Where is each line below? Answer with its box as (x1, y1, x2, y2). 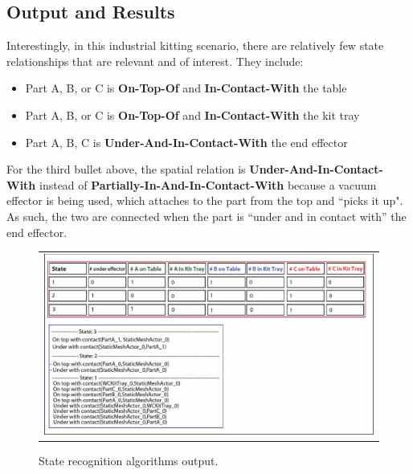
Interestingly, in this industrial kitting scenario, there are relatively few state (6, 37, 384, 54)
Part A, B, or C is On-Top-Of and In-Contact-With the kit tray (25, 106, 360, 123)
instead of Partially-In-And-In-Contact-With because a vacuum (39, 176, 377, 193)
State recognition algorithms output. (39, 452, 219, 469)
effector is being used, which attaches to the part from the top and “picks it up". (6, 192, 403, 209)
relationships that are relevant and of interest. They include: (6, 52, 304, 69)
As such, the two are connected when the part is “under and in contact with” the (6, 207, 407, 224)
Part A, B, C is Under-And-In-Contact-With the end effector (25, 133, 348, 150)
